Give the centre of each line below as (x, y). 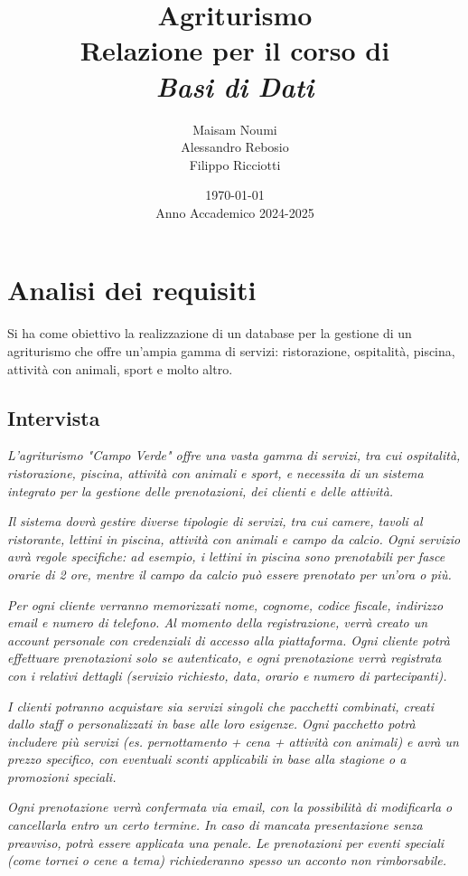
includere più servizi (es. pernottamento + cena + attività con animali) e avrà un (233, 741)
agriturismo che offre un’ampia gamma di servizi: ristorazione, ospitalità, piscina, (231, 351)
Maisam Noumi (235, 129)
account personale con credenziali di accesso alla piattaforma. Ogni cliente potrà (229, 640)
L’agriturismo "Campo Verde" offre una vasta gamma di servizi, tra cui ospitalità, (234, 455)
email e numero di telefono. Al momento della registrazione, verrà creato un (218, 622)
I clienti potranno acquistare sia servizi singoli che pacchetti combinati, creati (221, 706)
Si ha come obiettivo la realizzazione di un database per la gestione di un (210, 333)
